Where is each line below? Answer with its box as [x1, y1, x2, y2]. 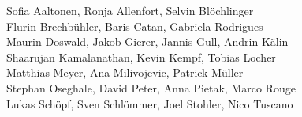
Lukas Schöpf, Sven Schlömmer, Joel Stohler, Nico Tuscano [6, 95, 293, 111]
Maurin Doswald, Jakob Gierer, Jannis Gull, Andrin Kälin [6, 33, 289, 50]
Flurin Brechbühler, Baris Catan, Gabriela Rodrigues [6, 17, 263, 34]
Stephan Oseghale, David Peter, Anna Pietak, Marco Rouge [6, 79, 296, 96]
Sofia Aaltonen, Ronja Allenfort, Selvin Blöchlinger [6, 2, 254, 18]
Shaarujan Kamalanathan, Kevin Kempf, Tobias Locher [6, 48, 276, 65]
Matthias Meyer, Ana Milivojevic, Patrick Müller [6, 64, 244, 81]
